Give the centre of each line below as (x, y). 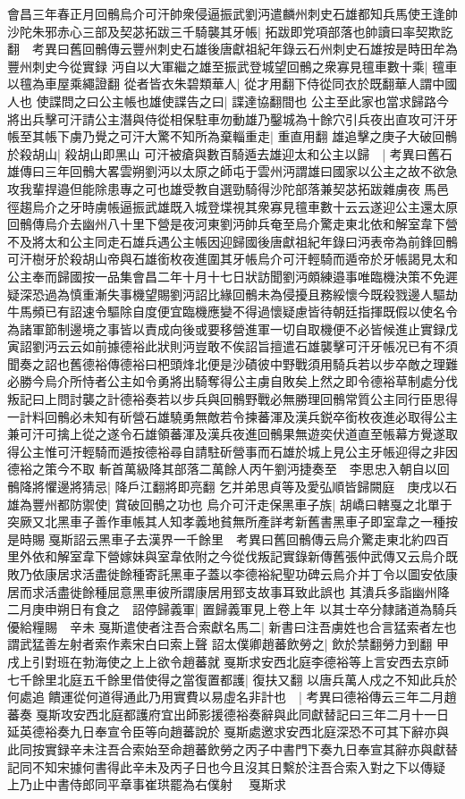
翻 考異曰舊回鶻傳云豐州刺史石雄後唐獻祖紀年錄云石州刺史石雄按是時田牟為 (232, 49)
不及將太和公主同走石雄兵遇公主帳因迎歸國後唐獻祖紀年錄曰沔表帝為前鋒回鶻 (232, 241)
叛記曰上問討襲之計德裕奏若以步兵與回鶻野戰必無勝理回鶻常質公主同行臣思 (226, 399)
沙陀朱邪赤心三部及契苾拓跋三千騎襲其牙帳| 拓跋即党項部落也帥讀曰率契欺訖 (230, 31)
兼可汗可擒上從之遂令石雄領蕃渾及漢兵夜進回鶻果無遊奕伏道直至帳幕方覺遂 (226, 434)
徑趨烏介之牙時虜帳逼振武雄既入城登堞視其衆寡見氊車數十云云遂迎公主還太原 (232, 206)
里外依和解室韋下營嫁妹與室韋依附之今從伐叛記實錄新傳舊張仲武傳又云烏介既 (232, 556)
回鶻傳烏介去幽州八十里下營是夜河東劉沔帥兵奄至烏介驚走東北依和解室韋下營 (232, 224)
